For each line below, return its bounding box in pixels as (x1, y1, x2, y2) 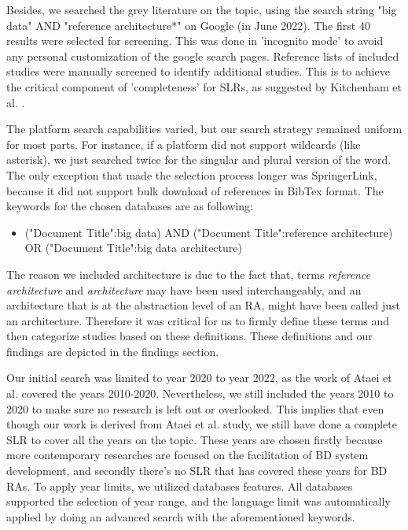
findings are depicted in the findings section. (6, 343, 219, 359)
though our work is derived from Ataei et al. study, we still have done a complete (6, 416, 397, 432)
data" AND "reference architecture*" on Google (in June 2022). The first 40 (6, 17, 370, 33)
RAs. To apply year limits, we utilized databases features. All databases (6, 477, 353, 494)
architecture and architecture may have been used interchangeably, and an (6, 281, 362, 298)
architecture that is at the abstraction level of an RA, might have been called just (6, 297, 401, 313)
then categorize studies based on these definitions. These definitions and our (6, 328, 373, 344)
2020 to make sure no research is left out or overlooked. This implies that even (6, 400, 384, 417)
